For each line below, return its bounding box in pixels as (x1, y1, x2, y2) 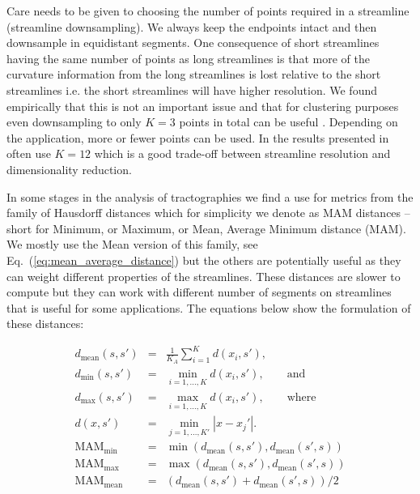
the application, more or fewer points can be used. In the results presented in (6, 129, 389, 146)
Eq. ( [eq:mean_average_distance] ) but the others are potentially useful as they (6, 251, 401, 268)
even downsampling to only (6, 113, 142, 130)
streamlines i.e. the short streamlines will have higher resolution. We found (6, 81, 377, 98)
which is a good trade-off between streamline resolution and (94, 145, 391, 162)
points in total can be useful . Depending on (179, 113, 398, 130)
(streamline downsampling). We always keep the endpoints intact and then (6, 18, 377, 35)
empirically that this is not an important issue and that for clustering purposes (6, 97, 399, 114)
